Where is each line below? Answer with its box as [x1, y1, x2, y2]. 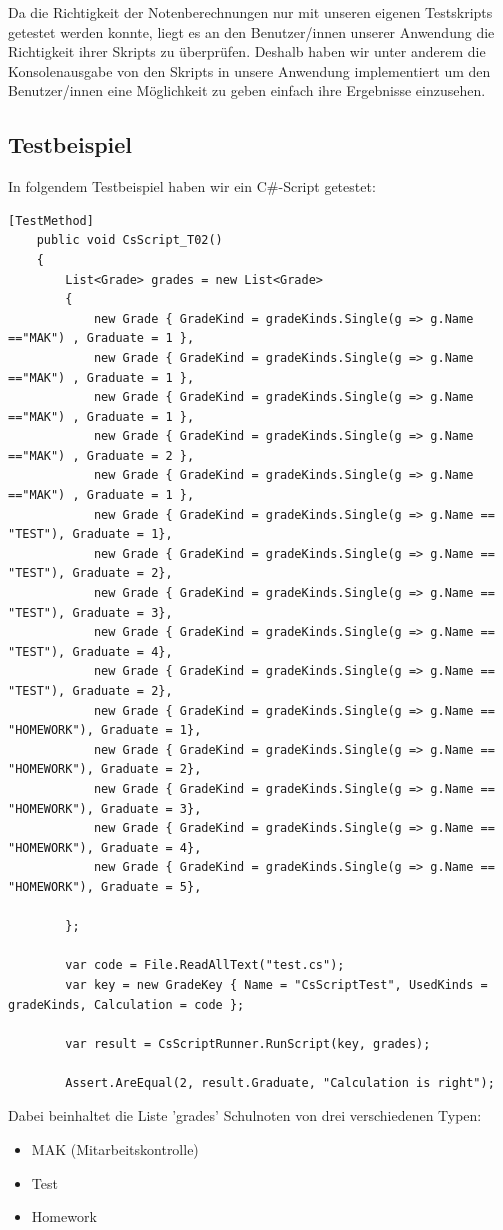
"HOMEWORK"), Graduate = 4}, [8, 840, 202, 855]
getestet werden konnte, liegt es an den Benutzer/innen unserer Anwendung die [8, 21, 495, 42]
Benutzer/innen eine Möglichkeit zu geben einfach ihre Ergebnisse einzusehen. [8, 80, 486, 101]
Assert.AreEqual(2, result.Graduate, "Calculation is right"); [65, 1075, 495, 1090]
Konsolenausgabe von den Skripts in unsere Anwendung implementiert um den [8, 60, 491, 81]
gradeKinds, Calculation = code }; [8, 997, 245, 1012]
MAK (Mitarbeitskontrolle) [31, 1139, 199, 1160]
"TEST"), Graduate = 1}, [8, 527, 173, 542]
